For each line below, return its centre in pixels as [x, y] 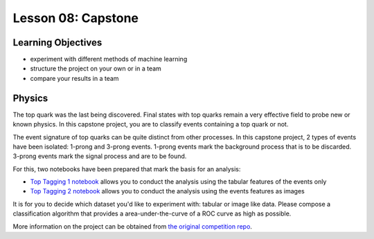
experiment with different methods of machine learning [109, 59]
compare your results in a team [74, 78]
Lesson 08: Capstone [75, 18]
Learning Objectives [57, 42]
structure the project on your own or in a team [96, 68]
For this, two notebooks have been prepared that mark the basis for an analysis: [127, 169]
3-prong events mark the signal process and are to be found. [100, 156]
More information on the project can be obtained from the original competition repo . [133, 226]
